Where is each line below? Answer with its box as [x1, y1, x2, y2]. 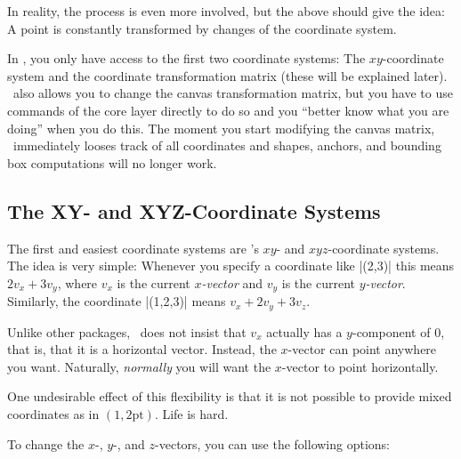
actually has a [266, 322, 343, 341]
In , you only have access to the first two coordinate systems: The [7, 49, 366, 68]
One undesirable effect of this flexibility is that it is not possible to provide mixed [7, 387, 452, 406]
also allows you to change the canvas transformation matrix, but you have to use [12, 84, 453, 102]
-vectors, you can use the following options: [155, 434, 391, 453]
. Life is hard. [154, 405, 229, 423]
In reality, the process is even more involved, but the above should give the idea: [7, 2, 445, 20]
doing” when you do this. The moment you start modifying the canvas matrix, [7, 118, 435, 137]
